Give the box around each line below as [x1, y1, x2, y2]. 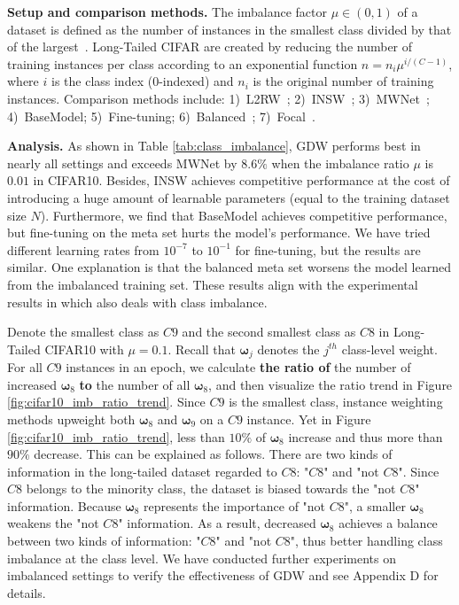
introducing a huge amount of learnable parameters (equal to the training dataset [7, 188, 450, 206]
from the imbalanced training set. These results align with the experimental [7, 275, 418, 293]
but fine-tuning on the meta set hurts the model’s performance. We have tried [7, 223, 431, 242]
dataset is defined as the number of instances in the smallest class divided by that [7, 19, 452, 38]
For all [7, 358, 43, 376]
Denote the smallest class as [7, 322, 159, 341]
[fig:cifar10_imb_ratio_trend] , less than [7, 427, 225, 446]
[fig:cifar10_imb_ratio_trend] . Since [7, 392, 206, 411]
